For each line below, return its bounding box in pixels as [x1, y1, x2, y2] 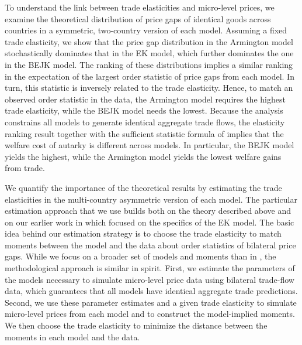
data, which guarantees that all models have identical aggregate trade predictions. [5, 285, 298, 297]
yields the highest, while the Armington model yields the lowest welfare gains [5, 150, 282, 162]
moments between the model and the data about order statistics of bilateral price [5, 238, 296, 251]
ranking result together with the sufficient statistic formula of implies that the [5, 127, 284, 139]
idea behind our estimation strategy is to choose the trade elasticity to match [5, 227, 282, 240]
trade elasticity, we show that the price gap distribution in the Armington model [5, 35, 293, 47]
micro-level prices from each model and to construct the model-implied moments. [5, 308, 295, 320]
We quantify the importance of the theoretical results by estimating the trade [5, 181, 282, 193]
